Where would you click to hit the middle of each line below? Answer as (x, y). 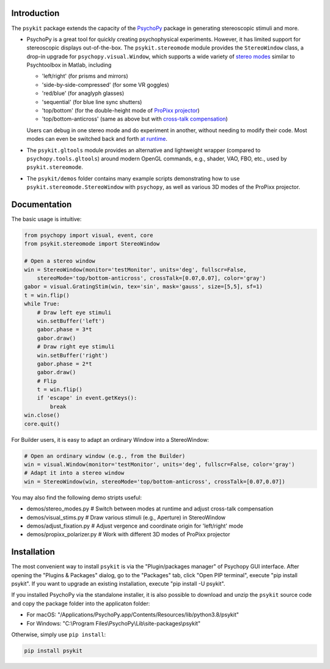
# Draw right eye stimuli (76, 347)
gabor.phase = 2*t (64, 364)
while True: (42, 304)
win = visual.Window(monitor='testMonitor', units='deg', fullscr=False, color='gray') (159, 464)
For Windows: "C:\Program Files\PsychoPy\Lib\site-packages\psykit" (114, 623)
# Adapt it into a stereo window (74, 473)
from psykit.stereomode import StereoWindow (92, 244)
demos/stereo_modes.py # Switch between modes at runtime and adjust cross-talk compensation (150, 509)
